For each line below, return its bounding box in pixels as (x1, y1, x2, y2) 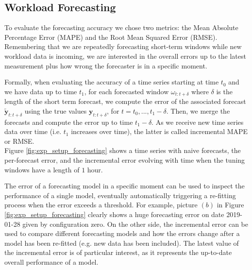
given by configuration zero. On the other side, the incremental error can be (22, 219, 249, 229)
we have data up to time (4, 86, 77, 96)
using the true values (24, 105, 87, 116)
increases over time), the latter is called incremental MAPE (71, 126, 248, 136)
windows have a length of (4, 164, 80, 174)
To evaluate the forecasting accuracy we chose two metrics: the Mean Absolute (4, 22, 238, 33)
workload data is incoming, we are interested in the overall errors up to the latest (4, 51, 246, 61)
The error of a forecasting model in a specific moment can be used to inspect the (4, 181, 245, 191)
